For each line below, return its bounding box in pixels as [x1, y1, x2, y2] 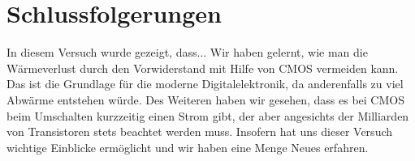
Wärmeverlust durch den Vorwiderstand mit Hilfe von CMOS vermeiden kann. [6, 59, 399, 76]
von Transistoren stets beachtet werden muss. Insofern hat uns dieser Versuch [6, 123, 393, 140]
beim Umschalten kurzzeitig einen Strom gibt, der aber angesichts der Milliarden [6, 107, 409, 124]
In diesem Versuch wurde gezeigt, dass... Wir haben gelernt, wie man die [6, 44, 368, 61]
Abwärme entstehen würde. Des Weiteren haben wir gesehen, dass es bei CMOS [6, 91, 404, 108]
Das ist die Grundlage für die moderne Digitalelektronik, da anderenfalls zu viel [6, 75, 404, 92]
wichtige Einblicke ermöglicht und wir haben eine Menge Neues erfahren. [6, 138, 369, 155]
